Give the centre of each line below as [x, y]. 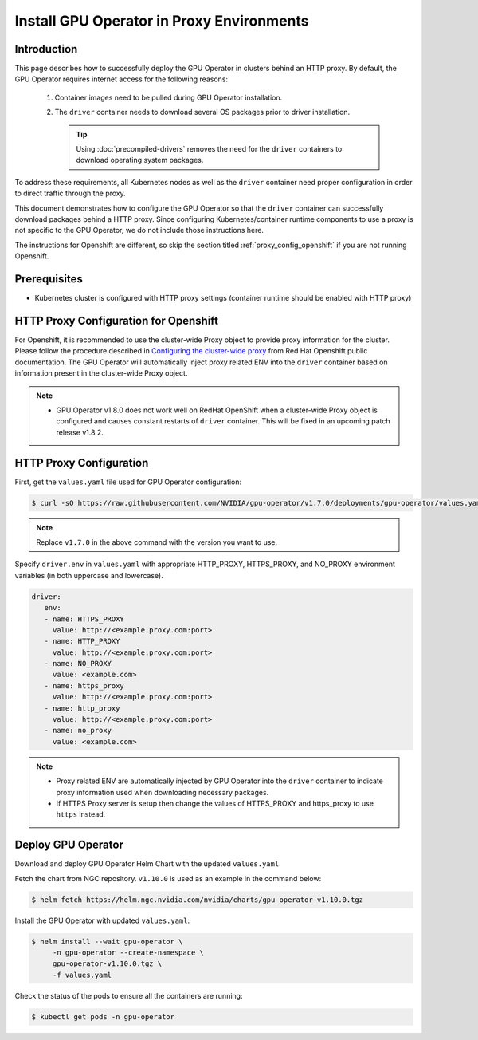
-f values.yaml [82, 975]
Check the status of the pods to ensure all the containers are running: [129, 995]
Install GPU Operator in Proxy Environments [162, 21]
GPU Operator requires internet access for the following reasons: [121, 79]
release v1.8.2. [80, 432]
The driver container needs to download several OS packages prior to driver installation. [202, 112]
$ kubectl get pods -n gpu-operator [103, 1016]
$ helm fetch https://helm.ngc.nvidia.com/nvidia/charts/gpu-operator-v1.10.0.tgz [198, 900]
